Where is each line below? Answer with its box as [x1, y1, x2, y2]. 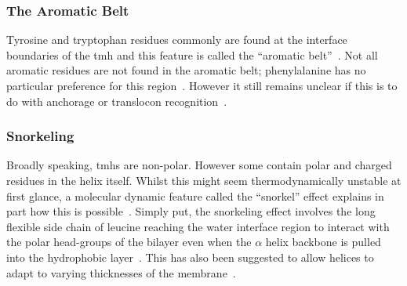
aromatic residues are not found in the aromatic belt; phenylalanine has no [6, 62, 366, 78]
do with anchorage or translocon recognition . [6, 92, 227, 109]
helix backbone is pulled [265, 234, 381, 250]
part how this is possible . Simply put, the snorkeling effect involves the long [6, 203, 376, 219]
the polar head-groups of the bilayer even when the [6, 234, 252, 250]
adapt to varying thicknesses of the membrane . [6, 264, 236, 281]
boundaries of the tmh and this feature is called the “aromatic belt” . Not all [6, 46, 378, 63]
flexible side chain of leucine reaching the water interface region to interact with [6, 218, 390, 234]
